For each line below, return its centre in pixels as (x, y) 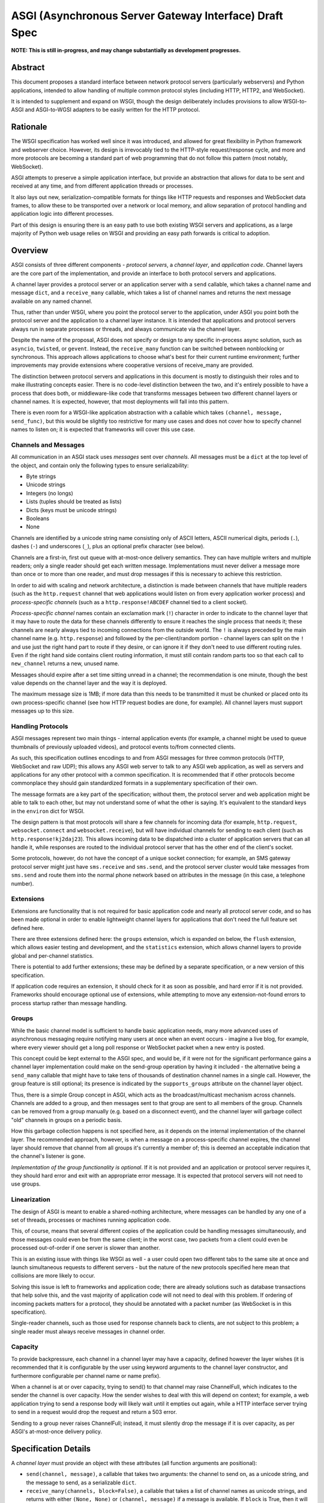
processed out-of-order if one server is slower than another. (85, 1248)
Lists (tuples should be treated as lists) (74, 501)
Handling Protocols (40, 726)
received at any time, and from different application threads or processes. (102, 186)
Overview (30, 250)
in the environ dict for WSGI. (48, 811)
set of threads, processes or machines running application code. (91, 1220)
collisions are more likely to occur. (53, 1276)
